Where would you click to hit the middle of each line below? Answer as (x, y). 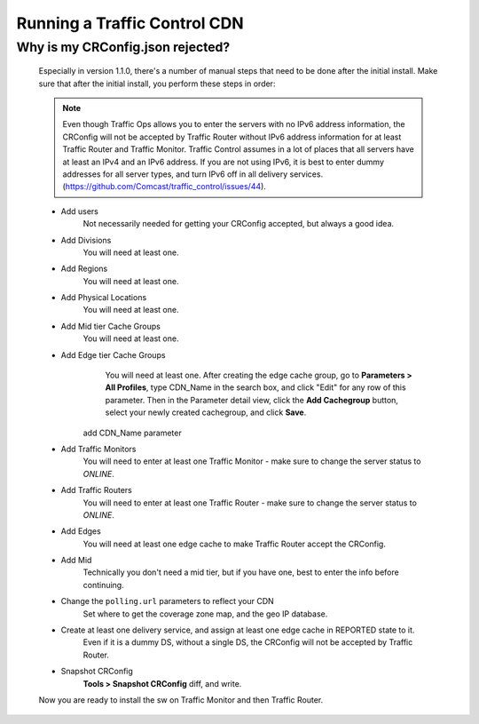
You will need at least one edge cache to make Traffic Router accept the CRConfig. (234, 544)
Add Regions (84, 269)
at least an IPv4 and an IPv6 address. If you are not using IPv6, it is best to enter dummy (224, 162)
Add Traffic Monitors (98, 449)
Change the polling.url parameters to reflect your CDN (167, 601)
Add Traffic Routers (97, 490)
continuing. (103, 585)
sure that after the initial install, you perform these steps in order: (157, 84)
